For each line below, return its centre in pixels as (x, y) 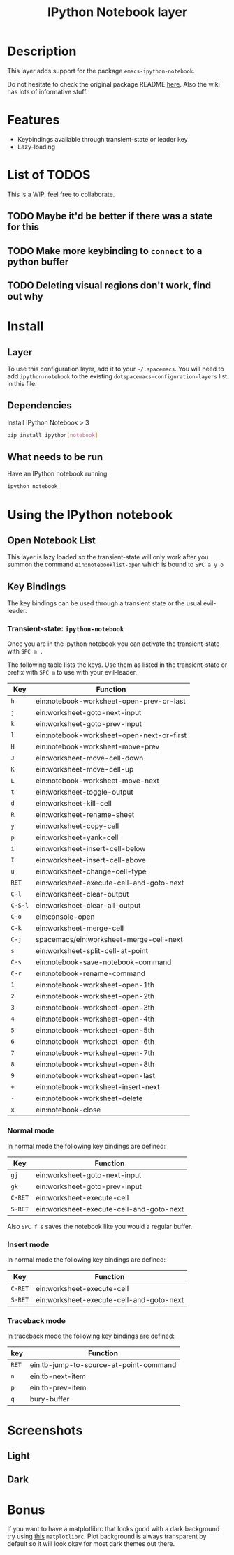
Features (34, 120)
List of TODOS (49, 175)
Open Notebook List (52, 540)
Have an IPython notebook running (57, 474)
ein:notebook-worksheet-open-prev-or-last (111, 701)
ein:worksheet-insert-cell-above (91, 860)
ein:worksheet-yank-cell (77, 837)
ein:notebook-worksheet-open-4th (95, 1019)
